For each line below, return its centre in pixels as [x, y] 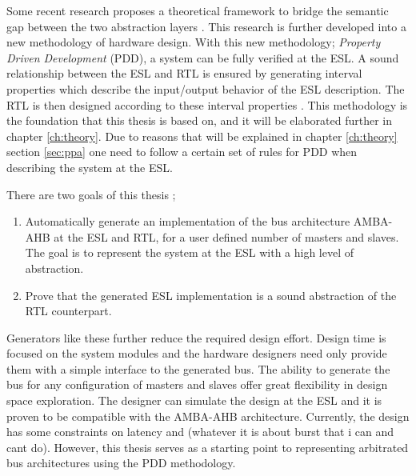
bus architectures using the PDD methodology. [121, 463]
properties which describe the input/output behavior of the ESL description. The [206, 88]
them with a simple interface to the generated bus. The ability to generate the [198, 368]
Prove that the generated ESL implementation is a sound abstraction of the [211, 295]
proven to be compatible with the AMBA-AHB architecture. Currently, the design [208, 416]
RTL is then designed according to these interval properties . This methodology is [207, 104]
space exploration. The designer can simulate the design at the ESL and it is [194, 400]
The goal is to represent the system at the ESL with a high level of [190, 252]
